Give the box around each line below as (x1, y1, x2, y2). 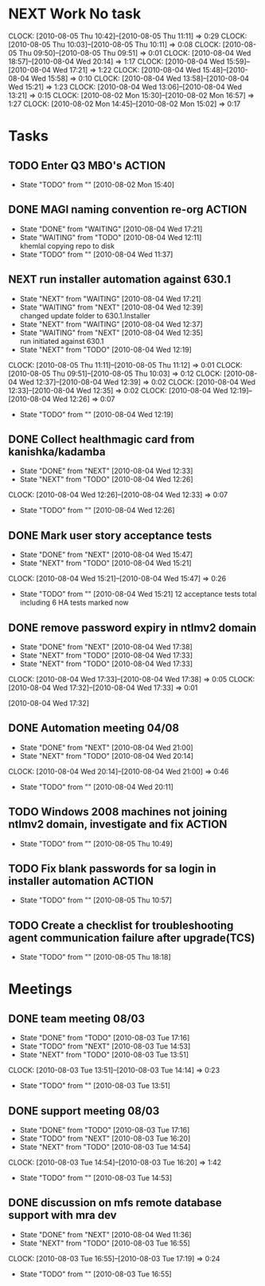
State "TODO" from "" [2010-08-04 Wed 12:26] (19, 506, 175, 515)
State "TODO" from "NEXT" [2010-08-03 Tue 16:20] (19, 1134, 191, 1143)
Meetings (8, 980, 73, 998)
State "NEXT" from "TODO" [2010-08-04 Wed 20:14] (19, 751, 193, 760)
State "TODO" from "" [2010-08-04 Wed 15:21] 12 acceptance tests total (19, 590, 257, 599)
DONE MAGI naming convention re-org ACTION (8, 203, 247, 216)
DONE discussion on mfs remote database (8, 1196, 223, 1209)
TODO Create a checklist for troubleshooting (8, 918, 234, 932)
